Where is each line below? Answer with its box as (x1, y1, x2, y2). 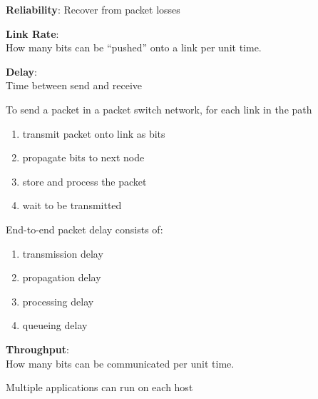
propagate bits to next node (22, 150, 145, 165)
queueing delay (22, 318, 88, 333)
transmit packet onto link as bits (22, 126, 165, 141)
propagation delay (22, 270, 101, 285)
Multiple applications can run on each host (6, 380, 193, 395)
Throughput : (6, 341, 69, 356)
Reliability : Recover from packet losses (6, 2, 180, 16)
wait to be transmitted (22, 198, 122, 213)
